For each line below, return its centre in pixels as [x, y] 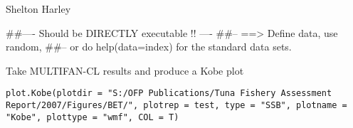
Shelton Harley [38, 9]
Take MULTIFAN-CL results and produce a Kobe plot [125, 70]
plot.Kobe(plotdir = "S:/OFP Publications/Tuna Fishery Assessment [169, 94]
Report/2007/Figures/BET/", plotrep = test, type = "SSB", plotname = [176, 106]
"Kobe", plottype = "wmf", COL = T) [93, 117]
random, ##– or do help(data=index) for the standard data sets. [149, 47]
